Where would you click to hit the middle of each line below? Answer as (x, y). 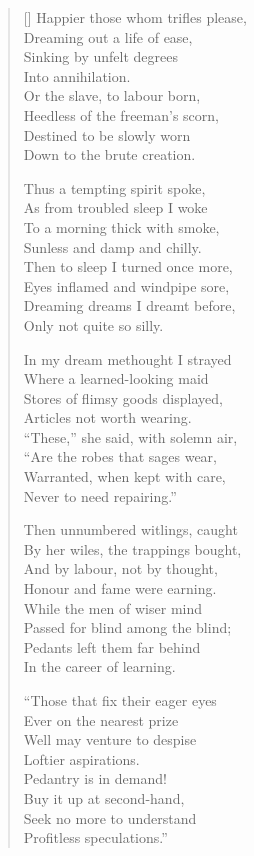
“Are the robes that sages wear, (120, 456)
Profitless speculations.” (95, 837)
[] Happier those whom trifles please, (135, 17)
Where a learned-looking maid (116, 378)
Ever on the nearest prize (101, 719)
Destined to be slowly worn (107, 134)
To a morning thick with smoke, (121, 226)
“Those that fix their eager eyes (120, 700)
